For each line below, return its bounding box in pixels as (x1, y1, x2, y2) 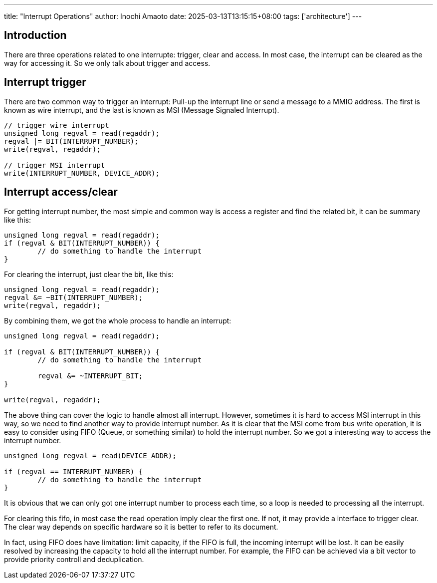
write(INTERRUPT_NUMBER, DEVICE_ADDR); (4, 169, 160, 177)
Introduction (4, 29, 67, 42)
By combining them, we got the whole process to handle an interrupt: (4, 316, 231, 325)
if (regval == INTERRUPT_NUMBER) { (4, 467, 143, 476)
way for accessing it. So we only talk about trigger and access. (4, 58, 211, 67)
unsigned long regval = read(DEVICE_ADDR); (4, 451, 177, 460)
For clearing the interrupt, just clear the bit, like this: (4, 270, 174, 279)
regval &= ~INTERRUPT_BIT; (37, 371, 143, 380)
